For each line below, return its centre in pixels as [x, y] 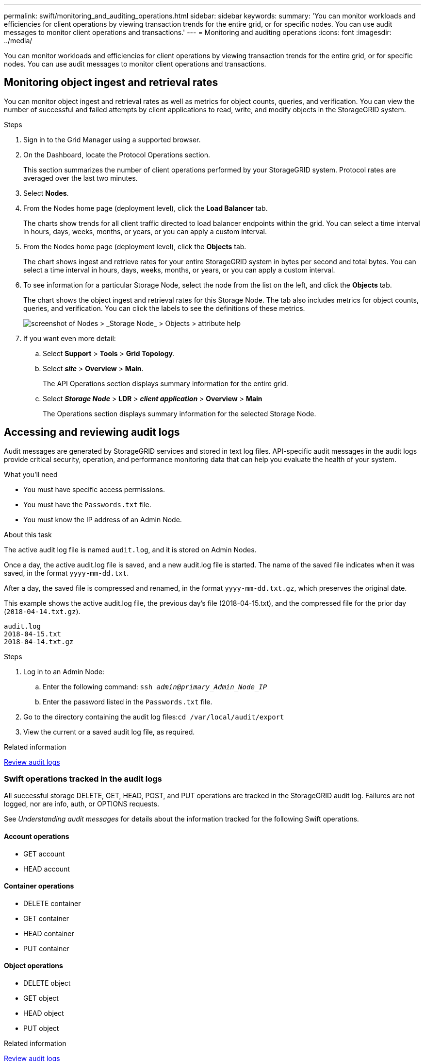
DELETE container [52, 903]
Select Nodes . [46, 193]
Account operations [37, 837]
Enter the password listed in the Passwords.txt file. [128, 702]
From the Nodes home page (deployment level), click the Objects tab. [135, 246]
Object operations [33, 966]
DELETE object [47, 983]
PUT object [41, 1028]
